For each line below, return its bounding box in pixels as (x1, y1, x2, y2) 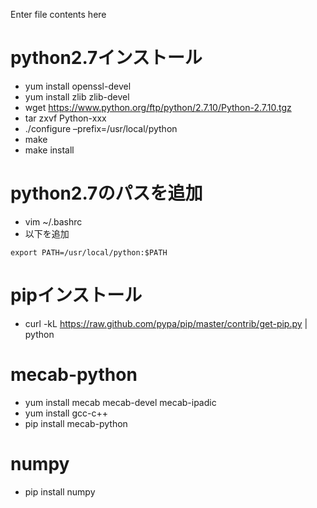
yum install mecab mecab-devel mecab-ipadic (24, 396, 217, 408)
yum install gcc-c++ (24, 407, 108, 419)
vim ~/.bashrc (24, 215, 83, 228)
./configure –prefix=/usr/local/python (24, 122, 178, 134)
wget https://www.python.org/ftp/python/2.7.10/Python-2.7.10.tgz (24, 101, 292, 113)
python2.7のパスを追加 (10, 182, 203, 205)
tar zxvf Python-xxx (24, 112, 107, 124)
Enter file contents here (10, 9, 107, 20)
